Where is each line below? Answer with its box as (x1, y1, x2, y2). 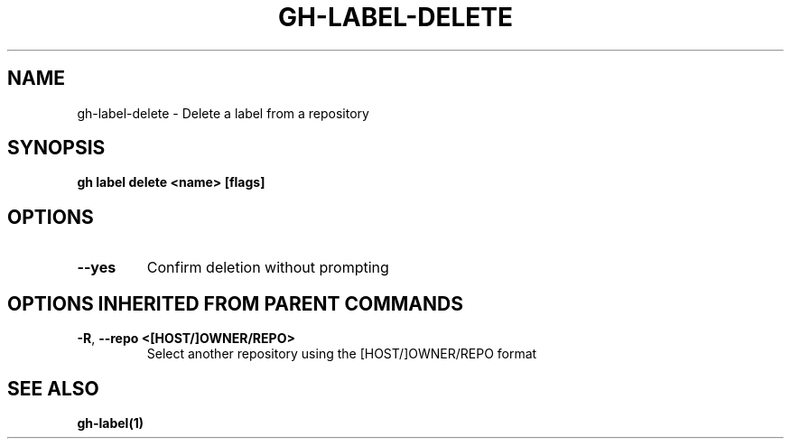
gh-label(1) (77, 414, 144, 431)
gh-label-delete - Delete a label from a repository (77, 105, 369, 121)
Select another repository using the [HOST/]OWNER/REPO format (146, 346, 537, 362)
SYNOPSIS (7, 136, 106, 160)
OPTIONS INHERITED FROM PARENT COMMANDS (7, 292, 463, 315)
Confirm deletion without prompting (146, 258, 389, 277)
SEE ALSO (7, 376, 99, 400)
